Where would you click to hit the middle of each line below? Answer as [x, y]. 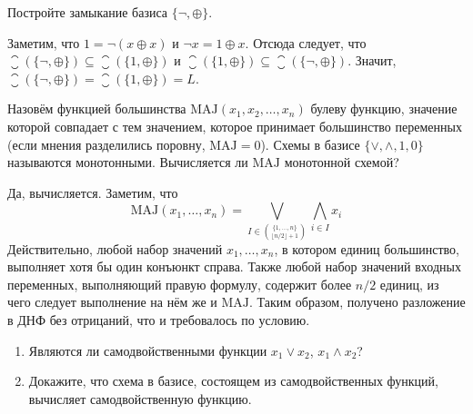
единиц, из [409, 284]
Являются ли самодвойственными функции [148, 350]
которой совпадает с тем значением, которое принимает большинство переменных [235, 126]
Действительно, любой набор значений [115, 248]
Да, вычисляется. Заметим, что [93, 192]
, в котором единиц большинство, [367, 248]
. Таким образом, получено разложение [357, 302]
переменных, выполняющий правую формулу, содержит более [180, 284]
